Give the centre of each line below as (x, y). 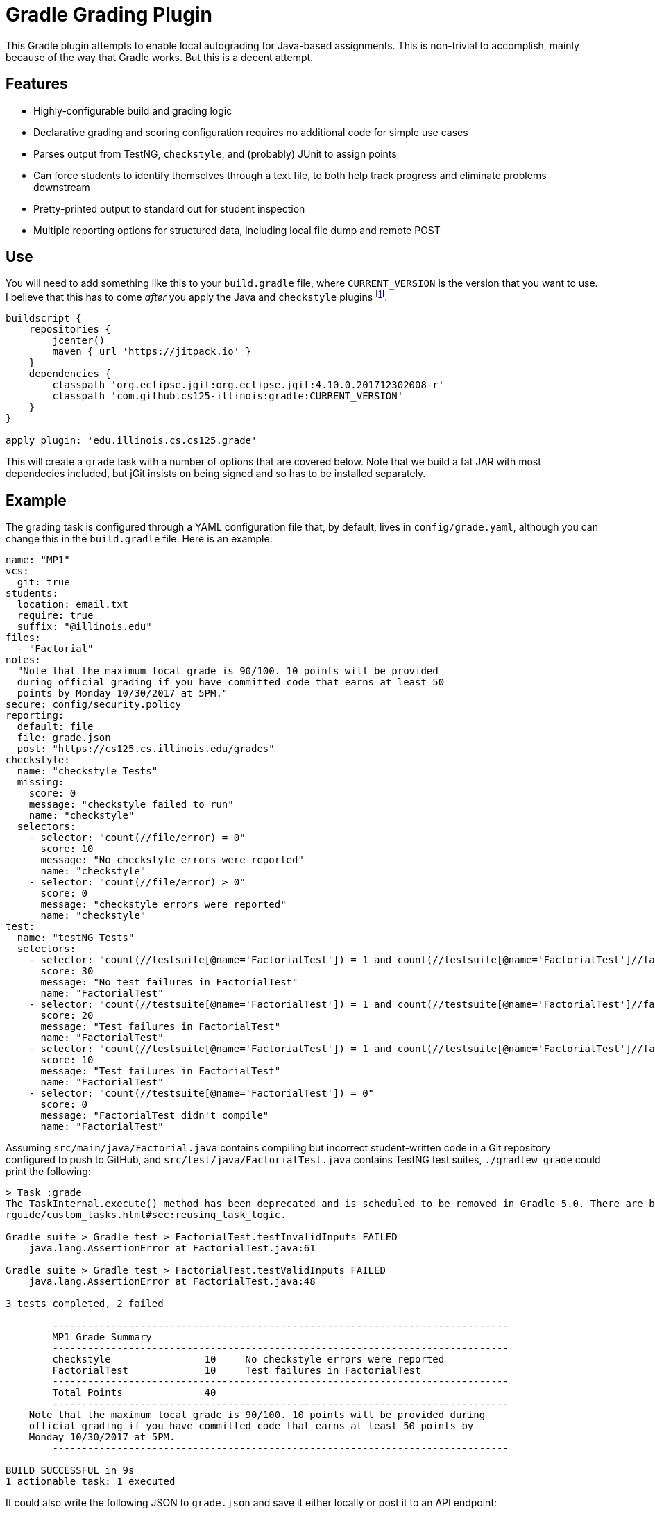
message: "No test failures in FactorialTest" (169, 982)
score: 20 (67, 1015)
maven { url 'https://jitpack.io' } (152, 352)
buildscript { (44, 318)
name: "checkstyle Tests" (87, 771)
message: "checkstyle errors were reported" (163, 904)
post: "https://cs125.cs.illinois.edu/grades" (146, 748)
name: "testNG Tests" (76, 937)
